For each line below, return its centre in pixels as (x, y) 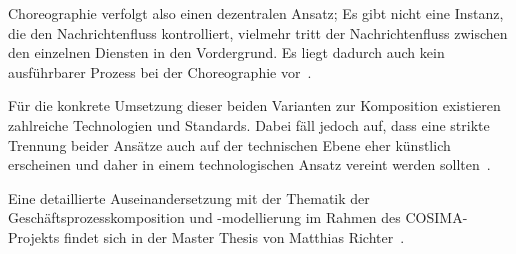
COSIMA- (436, 217)
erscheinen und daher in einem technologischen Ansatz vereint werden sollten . (249, 164)
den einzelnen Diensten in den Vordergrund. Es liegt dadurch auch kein (226, 52)
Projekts (34, 236)
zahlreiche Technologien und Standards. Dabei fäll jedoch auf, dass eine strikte (249, 124)
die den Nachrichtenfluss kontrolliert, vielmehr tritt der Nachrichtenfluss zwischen (258, 32)
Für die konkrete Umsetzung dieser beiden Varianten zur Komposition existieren (254, 105)
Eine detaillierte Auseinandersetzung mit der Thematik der (189, 197)
